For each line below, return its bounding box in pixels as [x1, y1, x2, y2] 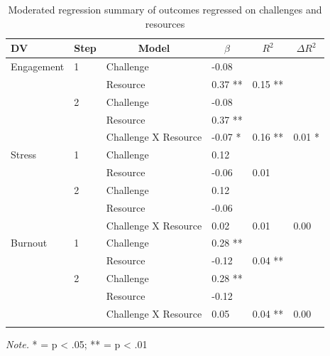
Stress [11, 147, 36, 162]
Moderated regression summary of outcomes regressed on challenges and [8, 2, 322, 16]
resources [145, 16, 185, 31]
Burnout [11, 235, 48, 250]
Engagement [11, 59, 65, 74]
